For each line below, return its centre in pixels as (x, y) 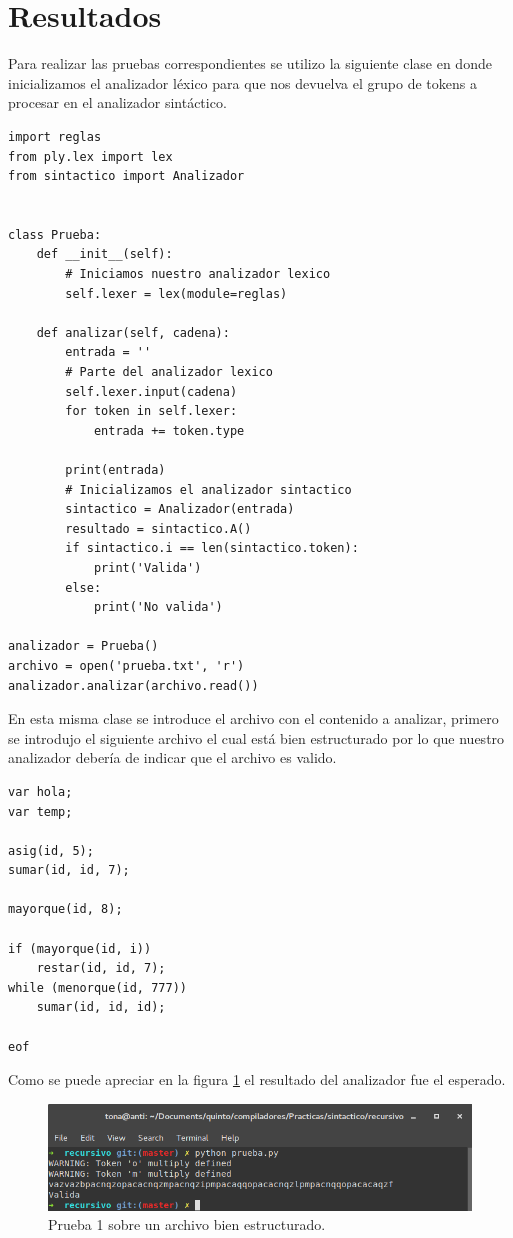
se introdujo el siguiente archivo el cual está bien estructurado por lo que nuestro (256, 737)
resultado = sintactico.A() (158, 528)
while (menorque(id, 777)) (97, 987)
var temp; (40, 811)
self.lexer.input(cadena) (151, 391)
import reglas (55, 136)
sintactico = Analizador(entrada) (180, 509)
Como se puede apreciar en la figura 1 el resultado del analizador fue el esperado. (257, 1079)
